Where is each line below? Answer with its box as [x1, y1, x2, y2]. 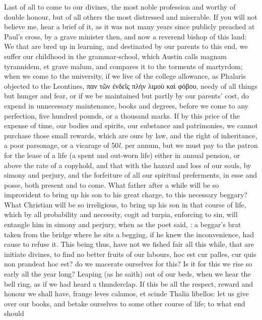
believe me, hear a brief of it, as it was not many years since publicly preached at [4, 21, 255, 32]
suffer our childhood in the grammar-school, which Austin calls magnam [4, 50, 227, 61]
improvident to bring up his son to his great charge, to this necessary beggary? [4, 189, 247, 200]
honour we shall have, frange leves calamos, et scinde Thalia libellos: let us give [4, 288, 249, 299]
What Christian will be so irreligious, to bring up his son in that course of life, [4, 199, 246, 209]
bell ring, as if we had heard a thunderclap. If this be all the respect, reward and [4, 278, 253, 289]
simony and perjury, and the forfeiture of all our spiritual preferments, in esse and [4, 170, 257, 180]
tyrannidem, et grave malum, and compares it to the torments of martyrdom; [4, 61, 243, 71]
